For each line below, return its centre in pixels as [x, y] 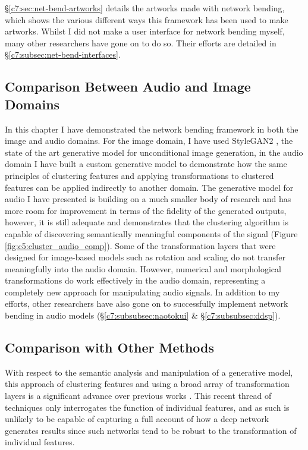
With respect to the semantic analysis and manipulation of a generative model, [149, 372]
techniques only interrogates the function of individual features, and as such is [147, 407]
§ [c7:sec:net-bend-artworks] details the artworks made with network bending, [145, 8]
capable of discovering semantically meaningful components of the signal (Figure [151, 233]
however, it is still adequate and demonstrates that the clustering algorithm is [147, 222]
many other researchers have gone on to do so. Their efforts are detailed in [141, 43]
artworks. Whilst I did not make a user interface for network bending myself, [145, 31]
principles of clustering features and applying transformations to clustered [139, 175]
